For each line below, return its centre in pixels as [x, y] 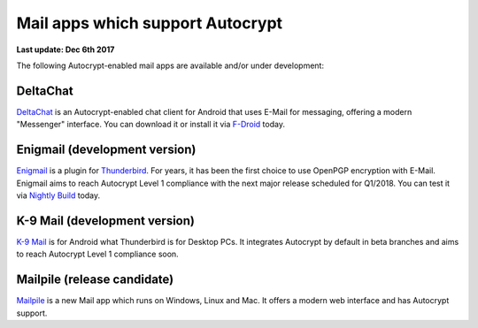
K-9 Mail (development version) [105, 221]
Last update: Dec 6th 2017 [66, 50]
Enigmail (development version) [106, 150]
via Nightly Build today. [58, 195]
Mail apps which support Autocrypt [150, 23]
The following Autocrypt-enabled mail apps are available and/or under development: [170, 65]
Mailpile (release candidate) [95, 280]
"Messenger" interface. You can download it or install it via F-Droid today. [150, 125]
